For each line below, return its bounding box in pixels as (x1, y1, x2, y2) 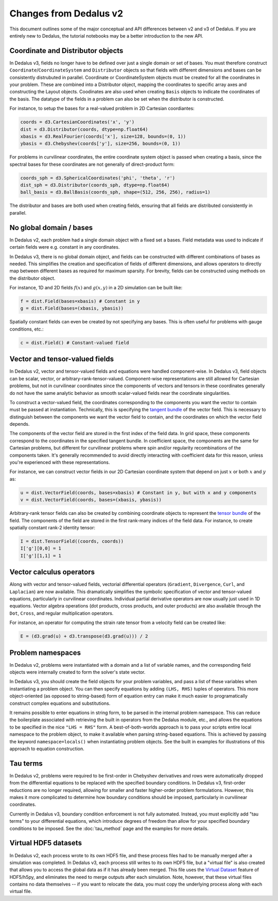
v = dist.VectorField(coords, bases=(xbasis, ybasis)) (20, 497, 162, 503)
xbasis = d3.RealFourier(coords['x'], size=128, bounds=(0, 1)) (20, 133, 186, 139)
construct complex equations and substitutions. (9, 700, 111, 706)
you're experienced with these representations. (9, 459, 110, 465)
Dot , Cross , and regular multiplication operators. (9, 610, 114, 616)
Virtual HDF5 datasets (9, 839, 82, 847)
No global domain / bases (9, 223, 93, 232)
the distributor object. (9, 275, 56, 281)
